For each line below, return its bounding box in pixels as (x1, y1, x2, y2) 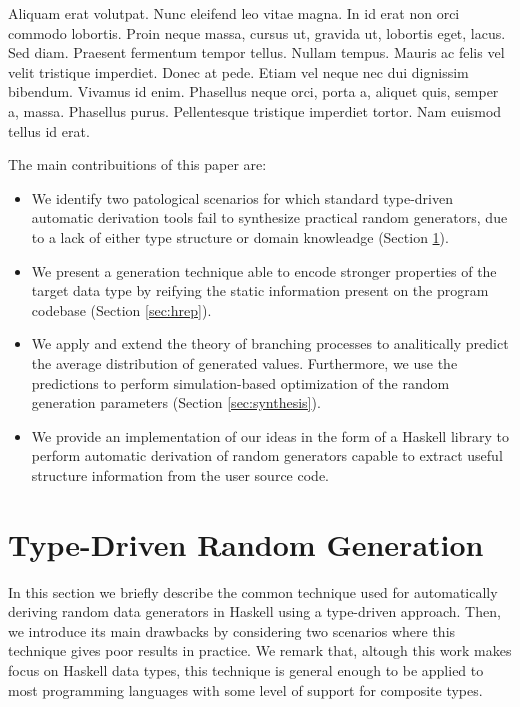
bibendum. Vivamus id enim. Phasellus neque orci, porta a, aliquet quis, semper (8, 81, 499, 102)
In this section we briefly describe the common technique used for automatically (8, 581, 498, 602)
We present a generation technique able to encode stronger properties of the (31, 260, 497, 281)
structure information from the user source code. (31, 464, 329, 485)
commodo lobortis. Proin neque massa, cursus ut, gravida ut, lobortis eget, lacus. (8, 22, 506, 43)
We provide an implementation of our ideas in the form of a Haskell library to (31, 425, 509, 446)
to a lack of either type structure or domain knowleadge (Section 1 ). (31, 226, 449, 247)
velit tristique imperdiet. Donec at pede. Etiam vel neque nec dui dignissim (8, 61, 469, 82)
